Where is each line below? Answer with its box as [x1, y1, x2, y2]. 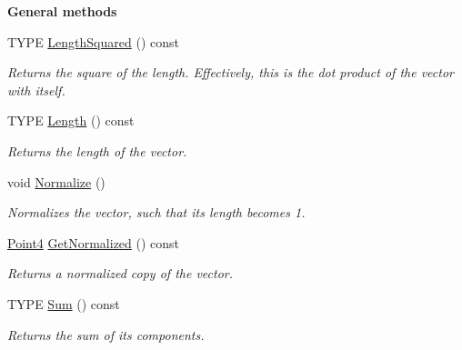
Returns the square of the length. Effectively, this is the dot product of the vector [7, 63, 454, 82]
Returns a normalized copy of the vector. [7, 264, 233, 283]
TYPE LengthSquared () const [7, 32, 179, 51]
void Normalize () [7, 172, 105, 191]
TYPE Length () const [7, 111, 135, 130]
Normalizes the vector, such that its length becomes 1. [7, 203, 306, 222]
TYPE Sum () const [7, 294, 120, 313]
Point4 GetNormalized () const [7, 233, 180, 252]
